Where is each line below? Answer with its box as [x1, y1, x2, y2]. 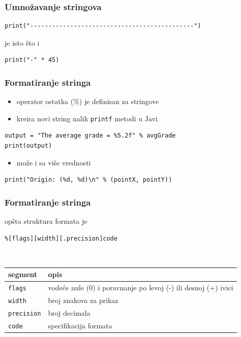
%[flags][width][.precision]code [5, 234, 117, 242]
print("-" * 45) [5, 56, 59, 64]
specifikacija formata [48, 320, 112, 330]
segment [8, 269, 38, 280]
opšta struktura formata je [5, 216, 87, 226]
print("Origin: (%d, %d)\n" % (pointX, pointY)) [5, 176, 172, 184]
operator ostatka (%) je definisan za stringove [16, 96, 159, 107]
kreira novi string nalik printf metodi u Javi [16, 113, 158, 123]
